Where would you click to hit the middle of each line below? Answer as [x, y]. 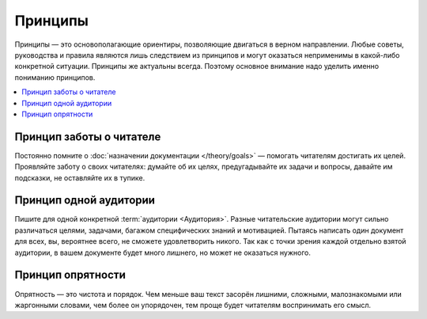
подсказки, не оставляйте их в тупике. [80, 177]
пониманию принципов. [55, 77]
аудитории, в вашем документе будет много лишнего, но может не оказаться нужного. [163, 253]
